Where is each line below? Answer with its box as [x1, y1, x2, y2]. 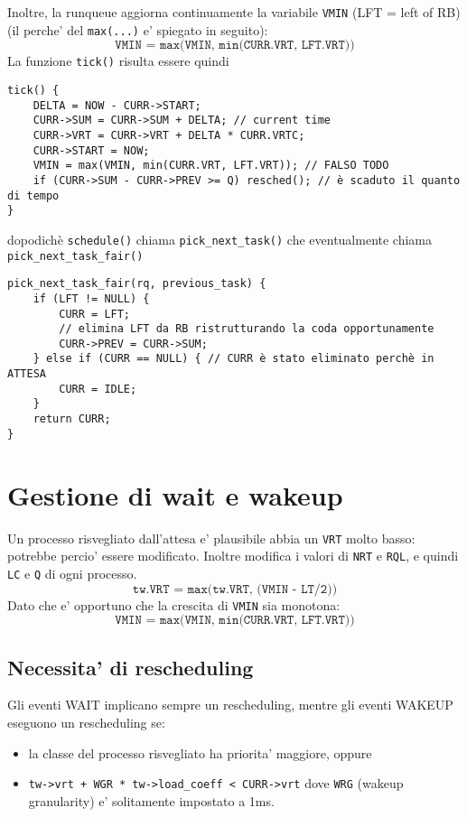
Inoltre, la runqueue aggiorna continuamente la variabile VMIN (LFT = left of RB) [7, 3, 461, 21]
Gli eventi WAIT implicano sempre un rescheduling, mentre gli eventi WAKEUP [7, 695, 453, 714]
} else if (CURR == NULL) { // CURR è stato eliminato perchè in [33, 352, 434, 366]
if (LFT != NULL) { [33, 292, 150, 305]
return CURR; [33, 413, 111, 426]
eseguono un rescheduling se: [7, 712, 165, 731]
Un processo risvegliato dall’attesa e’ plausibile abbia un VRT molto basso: [7, 528, 416, 547]
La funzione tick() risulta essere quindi [7, 51, 229, 70]
